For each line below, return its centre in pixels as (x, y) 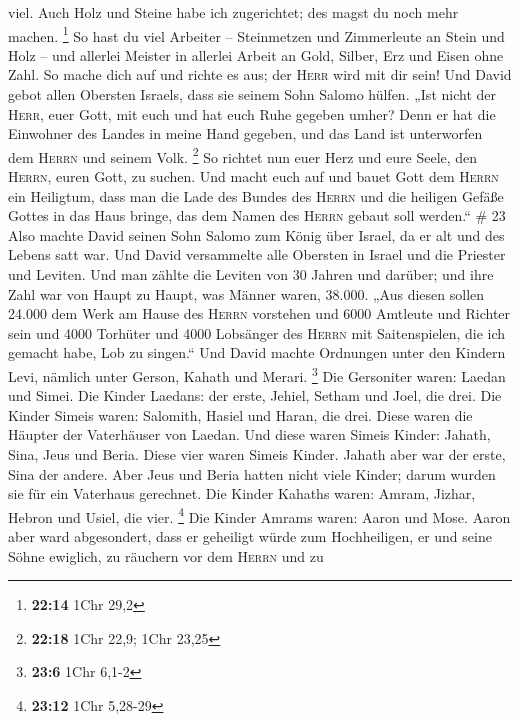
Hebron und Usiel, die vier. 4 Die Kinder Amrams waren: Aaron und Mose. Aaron (259, 515)
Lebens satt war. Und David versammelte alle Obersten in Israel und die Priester (257, 254)
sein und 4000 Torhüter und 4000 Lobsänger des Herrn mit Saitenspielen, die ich (257, 332)
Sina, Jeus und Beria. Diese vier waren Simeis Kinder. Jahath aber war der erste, (257, 454)
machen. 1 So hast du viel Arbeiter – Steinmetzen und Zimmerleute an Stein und (256, 34)
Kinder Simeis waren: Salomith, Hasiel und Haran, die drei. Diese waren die (240, 414)
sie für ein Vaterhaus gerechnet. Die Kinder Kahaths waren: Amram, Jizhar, (242, 493)
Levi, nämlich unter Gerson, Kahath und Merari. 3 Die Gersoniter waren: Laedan (257, 374)
